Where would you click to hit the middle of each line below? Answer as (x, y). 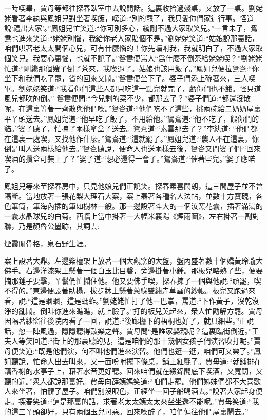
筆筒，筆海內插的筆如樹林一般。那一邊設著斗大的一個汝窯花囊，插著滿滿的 (137, 206)
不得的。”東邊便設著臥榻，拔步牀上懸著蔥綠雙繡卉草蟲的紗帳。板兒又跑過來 (130, 291)
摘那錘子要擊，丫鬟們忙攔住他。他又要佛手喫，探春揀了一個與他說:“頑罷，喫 (133, 280)
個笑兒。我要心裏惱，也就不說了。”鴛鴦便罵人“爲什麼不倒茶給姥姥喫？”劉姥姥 (133, 58)
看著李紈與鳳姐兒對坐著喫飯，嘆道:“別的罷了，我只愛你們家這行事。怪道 (132, 18)
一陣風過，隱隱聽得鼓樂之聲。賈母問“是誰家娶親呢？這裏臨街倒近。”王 (142, 331)
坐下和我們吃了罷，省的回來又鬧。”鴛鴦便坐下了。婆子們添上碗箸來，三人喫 (130, 78)
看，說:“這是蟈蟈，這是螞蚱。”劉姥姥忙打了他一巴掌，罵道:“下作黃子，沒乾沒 (132, 301)
